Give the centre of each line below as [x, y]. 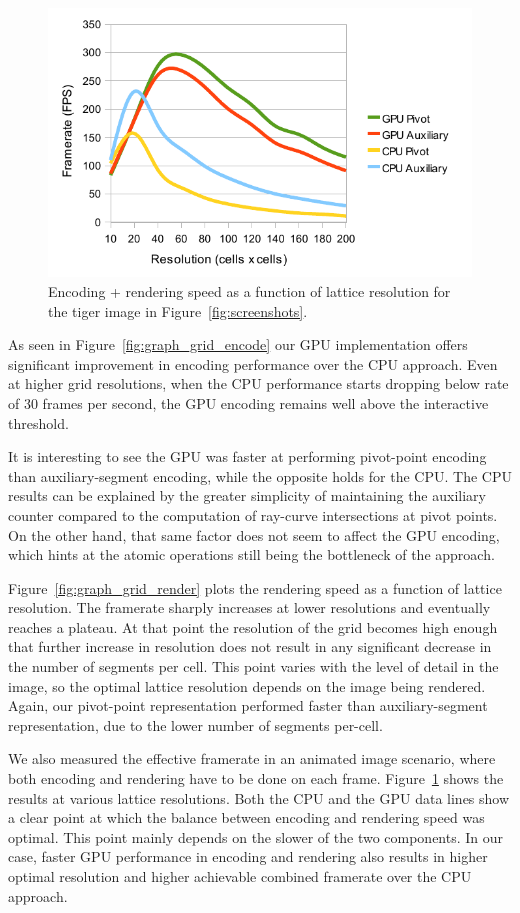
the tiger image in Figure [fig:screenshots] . [178, 310]
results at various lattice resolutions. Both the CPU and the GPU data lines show [259, 797]
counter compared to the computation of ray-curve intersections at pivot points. [253, 514]
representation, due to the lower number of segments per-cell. [195, 724]
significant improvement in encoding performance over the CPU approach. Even [253, 363]
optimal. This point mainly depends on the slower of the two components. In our [256, 836]
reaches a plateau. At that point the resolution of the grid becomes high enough [253, 626]
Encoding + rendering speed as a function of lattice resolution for [249, 290]
